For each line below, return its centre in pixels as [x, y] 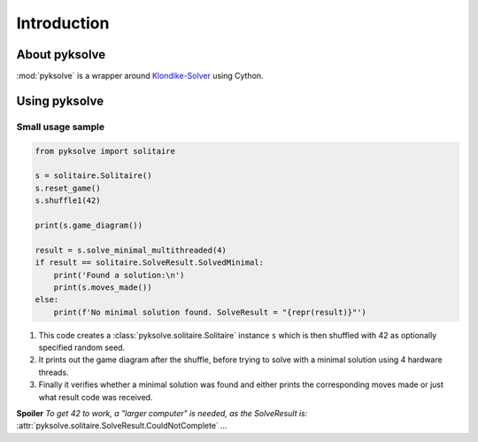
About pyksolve [61, 54]
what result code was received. [96, 397]
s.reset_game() [68, 188]
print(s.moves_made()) [103, 287]
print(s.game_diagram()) [89, 225]
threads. [54, 372]
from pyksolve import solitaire [105, 151]
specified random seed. [82, 348]
